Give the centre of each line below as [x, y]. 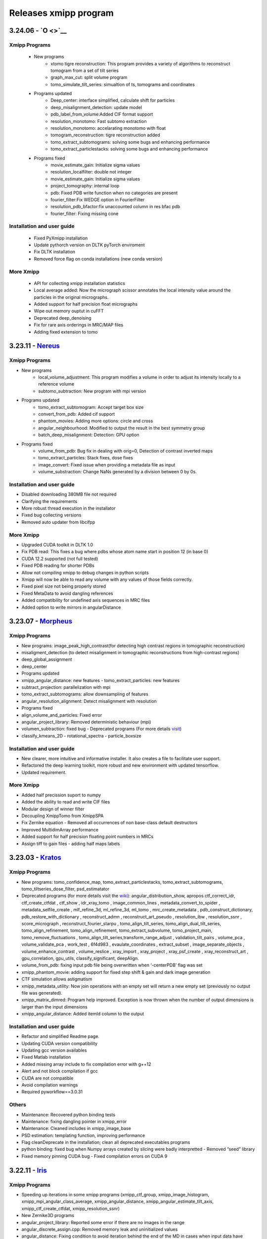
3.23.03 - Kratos [35, 858]
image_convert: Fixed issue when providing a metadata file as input [107, 465]
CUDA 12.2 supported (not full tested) [60, 559]
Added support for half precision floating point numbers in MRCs [88, 837]
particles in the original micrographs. [71, 297]
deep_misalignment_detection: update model [96, 107]
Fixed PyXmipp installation [61, 238]
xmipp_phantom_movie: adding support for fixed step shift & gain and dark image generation [116, 972]
